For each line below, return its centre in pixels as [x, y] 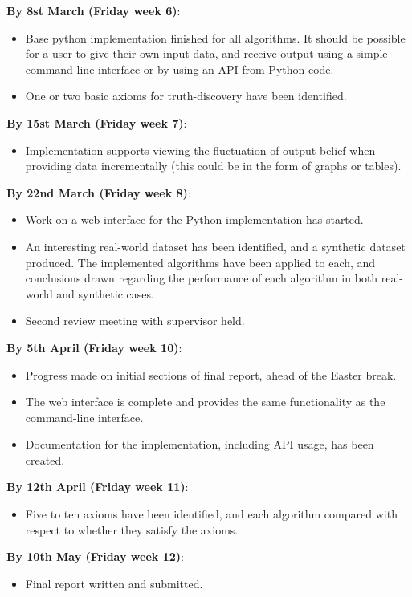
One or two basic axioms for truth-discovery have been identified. [186, 96]
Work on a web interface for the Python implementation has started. [194, 219]
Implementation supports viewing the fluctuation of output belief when [200, 150]
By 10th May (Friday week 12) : [95, 556]
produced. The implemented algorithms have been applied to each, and [200, 262]
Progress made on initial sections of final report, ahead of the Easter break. [211, 374]
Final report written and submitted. [114, 583]
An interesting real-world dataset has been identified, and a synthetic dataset [215, 246]
